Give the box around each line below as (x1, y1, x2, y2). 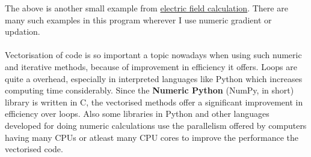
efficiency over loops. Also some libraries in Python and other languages (5, 107, 269, 120)
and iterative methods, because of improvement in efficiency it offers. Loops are (5, 60, 297, 73)
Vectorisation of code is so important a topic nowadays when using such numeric (5, 49, 302, 61)
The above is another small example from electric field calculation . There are (5, 2, 288, 14)
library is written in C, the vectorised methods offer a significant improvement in (5, 95, 303, 108)
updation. (5, 25, 40, 38)
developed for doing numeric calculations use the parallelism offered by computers (5, 119, 307, 131)
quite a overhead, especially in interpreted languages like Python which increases (5, 72, 303, 84)
